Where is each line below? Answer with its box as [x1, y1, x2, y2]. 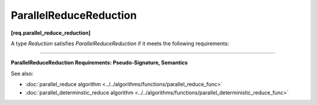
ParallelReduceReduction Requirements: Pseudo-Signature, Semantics [11, 59, 188, 66]
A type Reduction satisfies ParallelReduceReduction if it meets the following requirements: [11, 40, 230, 47]
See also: [11, 70, 33, 77]
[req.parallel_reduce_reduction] [11, 29, 91, 36]
